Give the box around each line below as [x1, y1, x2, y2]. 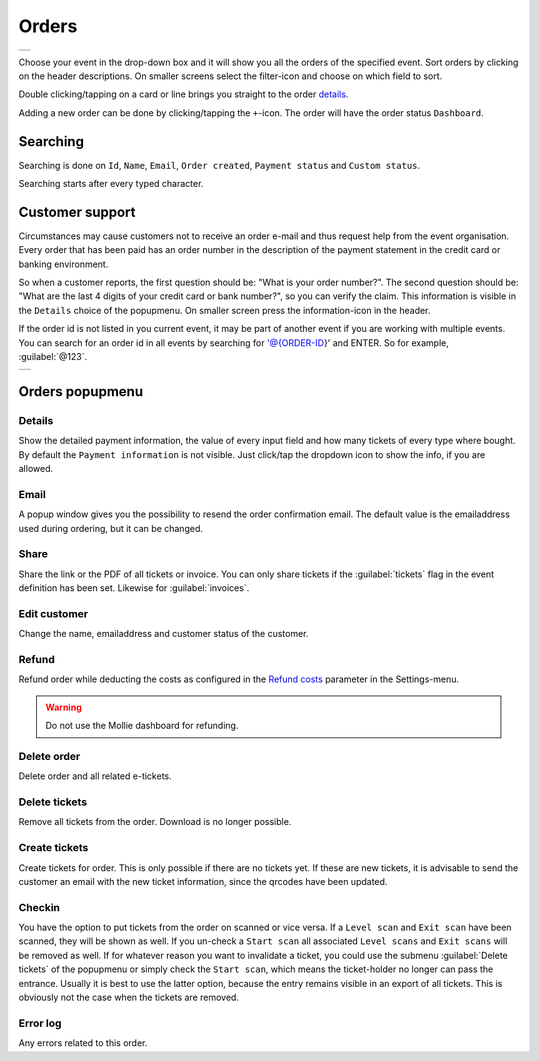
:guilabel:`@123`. [18, 351, 88, 363]
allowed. [18, 462, 54, 474]
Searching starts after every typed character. [18, 178, 204, 190]
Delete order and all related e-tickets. [18, 770, 172, 782]
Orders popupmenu [18, 383, 144, 400]
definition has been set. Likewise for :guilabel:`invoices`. [18, 582, 250, 594]
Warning [45, 701, 82, 713]
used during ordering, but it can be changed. [18, 522, 204, 534]
